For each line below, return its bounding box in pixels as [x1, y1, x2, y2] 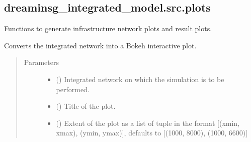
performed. [56, 84, 90, 94]
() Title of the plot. [56, 101, 116, 111]
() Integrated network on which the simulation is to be [56, 74, 224, 84]
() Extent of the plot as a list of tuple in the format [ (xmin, [56, 117, 240, 128]
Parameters [24, 57, 59, 67]
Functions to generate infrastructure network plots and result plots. [4, 23, 212, 34]
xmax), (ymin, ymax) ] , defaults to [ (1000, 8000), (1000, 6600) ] [56, 127, 248, 138]
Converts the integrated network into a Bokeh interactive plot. [4, 40, 197, 50]
